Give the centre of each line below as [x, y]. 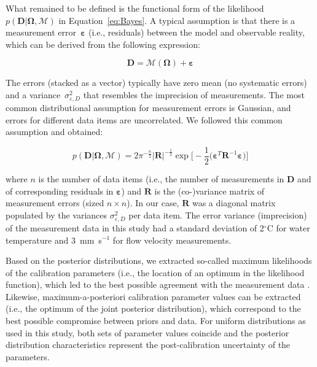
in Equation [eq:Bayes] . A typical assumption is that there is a [177, 20]
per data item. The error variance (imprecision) [218, 214]
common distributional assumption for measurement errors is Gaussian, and [148, 108]
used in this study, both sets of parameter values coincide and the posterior [147, 332]
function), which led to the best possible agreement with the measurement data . [158, 284]
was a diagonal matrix [234, 203]
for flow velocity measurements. [172, 240]
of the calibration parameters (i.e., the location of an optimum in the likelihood [155, 272]
